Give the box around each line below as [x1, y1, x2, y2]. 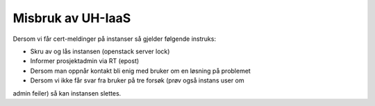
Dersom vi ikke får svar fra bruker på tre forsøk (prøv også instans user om [30, 76, 244, 85]
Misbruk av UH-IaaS [12, 10, 131, 26]
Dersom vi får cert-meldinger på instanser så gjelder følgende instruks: [12, 35, 217, 43]
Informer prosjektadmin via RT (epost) [30, 57, 140, 65]
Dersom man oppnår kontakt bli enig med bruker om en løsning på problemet [30, 67, 251, 75]
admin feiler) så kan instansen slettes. [12, 89, 122, 97]
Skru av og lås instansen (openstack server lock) [30, 47, 170, 55]
